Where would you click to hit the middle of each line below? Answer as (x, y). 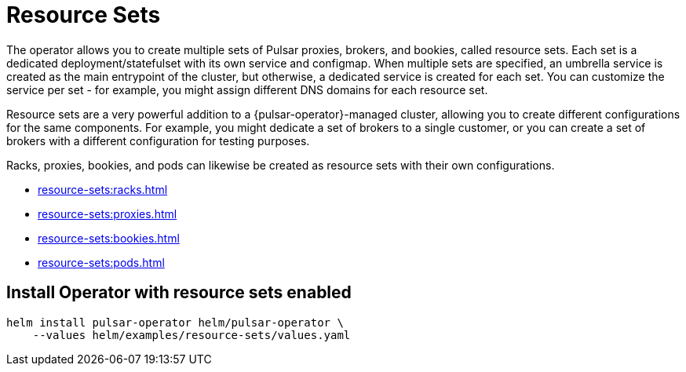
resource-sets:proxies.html (108, 213)
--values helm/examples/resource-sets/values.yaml (192, 335)
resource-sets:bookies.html (109, 238)
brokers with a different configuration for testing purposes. (158, 140)
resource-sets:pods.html (101, 262)
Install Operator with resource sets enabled (179, 293)
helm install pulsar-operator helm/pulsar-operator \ (175, 322)
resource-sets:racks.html (103, 189)
